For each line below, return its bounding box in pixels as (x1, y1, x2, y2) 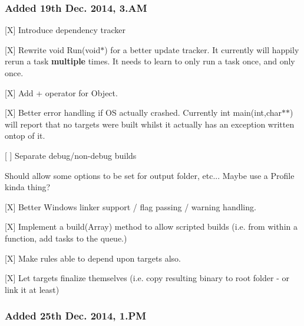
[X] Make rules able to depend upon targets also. (5, 252, 181, 264)
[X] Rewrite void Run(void (5, 43, 101, 56)
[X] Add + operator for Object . (5, 86, 118, 99)
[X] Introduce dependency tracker (5, 24, 126, 36)
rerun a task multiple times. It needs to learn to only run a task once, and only (5, 55, 295, 67)
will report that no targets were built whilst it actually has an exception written (5, 118, 295, 130)
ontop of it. (5, 129, 45, 142)
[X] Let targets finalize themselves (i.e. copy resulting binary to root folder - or (5, 272, 289, 284)
